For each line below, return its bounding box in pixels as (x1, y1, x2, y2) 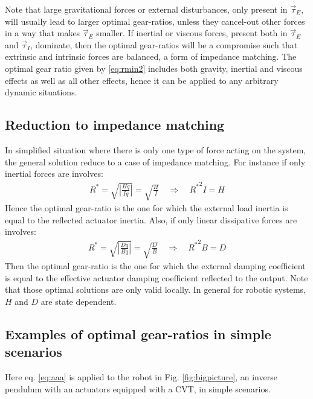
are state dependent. (40, 295, 117, 307)
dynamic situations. (5, 86, 77, 98)
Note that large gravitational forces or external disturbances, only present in (5, 3, 288, 15)
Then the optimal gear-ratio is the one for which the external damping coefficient (5, 260, 306, 272)
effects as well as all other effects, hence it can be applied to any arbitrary (5, 74, 279, 86)
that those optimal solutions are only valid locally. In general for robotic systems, (5, 283, 306, 296)
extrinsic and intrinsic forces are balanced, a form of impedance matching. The (5, 50, 297, 63)
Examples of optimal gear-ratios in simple (5, 324, 271, 343)
